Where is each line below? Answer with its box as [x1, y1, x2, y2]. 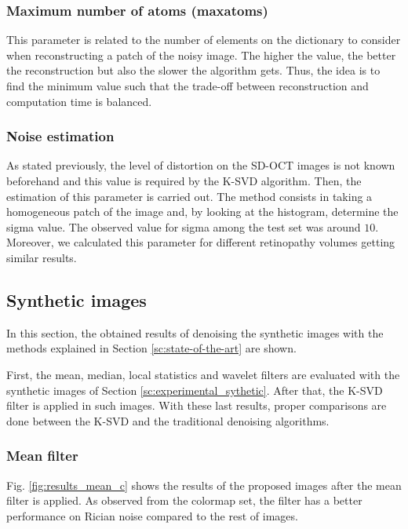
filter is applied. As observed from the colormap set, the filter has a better [6, 492, 362, 509]
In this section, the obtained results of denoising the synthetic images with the [6, 324, 384, 341]
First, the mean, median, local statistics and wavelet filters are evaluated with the [6, 366, 400, 382]
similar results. [6, 249, 77, 265]
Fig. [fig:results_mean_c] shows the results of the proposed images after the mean [6, 476, 402, 493]
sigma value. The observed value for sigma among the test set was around [6, 218, 361, 235]
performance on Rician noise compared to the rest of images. [6, 507, 298, 524]
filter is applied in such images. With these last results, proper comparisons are [6, 397, 387, 414]
